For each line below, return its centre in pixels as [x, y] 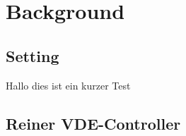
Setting [33, 55]
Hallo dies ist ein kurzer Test [68, 85]
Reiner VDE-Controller [93, 123]
